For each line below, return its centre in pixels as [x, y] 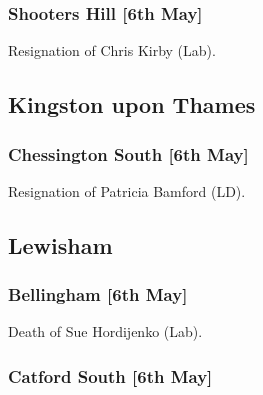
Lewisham [60, 244]
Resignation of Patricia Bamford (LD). [127, 190]
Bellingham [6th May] [98, 294]
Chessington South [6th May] [128, 153]
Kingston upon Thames [132, 104]
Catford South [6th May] [110, 375]
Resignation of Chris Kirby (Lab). [112, 50]
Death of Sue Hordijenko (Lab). [105, 331]
